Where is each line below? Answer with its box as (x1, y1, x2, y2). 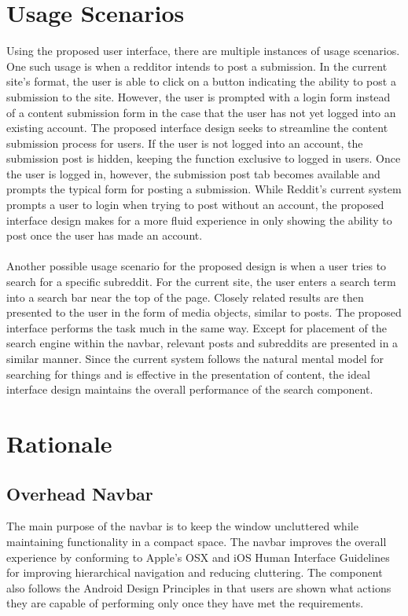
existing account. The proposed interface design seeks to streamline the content (6, 119, 388, 136)
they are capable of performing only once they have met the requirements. (6, 595, 364, 611)
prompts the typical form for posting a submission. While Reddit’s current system (6, 181, 402, 197)
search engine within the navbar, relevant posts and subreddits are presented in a (6, 335, 399, 351)
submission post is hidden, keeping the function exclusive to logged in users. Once (6, 150, 401, 167)
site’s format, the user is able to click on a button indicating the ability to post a (6, 73, 396, 90)
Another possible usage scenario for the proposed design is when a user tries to (6, 258, 387, 274)
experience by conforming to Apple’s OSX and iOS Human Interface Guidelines (6, 548, 390, 565)
